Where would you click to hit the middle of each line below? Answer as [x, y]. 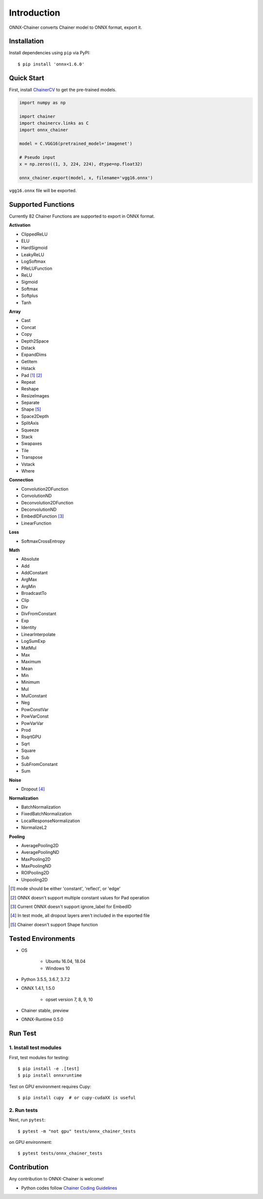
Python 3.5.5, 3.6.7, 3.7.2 [46, 979]
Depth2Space [35, 341]
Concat [28, 327]
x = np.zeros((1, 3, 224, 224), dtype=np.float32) [81, 164]
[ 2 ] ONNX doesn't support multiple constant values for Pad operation [80, 897]
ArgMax [29, 580]
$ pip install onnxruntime [50, 1076]
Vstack [28, 464]
